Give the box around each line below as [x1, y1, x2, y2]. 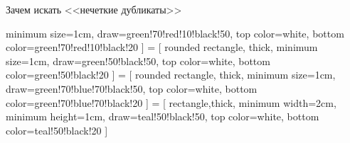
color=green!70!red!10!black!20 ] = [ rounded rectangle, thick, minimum [6, 40, 318, 55]
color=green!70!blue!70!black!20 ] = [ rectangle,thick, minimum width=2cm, [6, 95, 336, 110]
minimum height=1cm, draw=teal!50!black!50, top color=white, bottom [6, 109, 319, 124]
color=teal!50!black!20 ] [6, 122, 108, 137]
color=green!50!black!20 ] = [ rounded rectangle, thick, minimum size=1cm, [6, 67, 336, 82]
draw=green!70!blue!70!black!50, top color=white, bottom [6, 81, 258, 96]
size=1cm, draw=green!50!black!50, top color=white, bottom [6, 53, 270, 68]
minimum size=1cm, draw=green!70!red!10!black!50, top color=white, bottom [6, 25, 344, 40]
